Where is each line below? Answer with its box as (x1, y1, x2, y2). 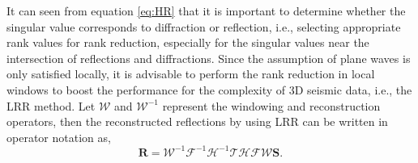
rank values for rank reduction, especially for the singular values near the (6, 34, 369, 51)
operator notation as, (6, 128, 111, 145)
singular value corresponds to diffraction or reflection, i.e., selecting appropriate (6, 18, 401, 35)
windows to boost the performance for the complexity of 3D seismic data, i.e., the (6, 81, 412, 98)
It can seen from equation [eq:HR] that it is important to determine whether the (6, 2, 406, 19)
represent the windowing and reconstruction (162, 97, 381, 114)
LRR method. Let (6, 97, 96, 114)
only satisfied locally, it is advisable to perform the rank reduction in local (6, 65, 375, 82)
